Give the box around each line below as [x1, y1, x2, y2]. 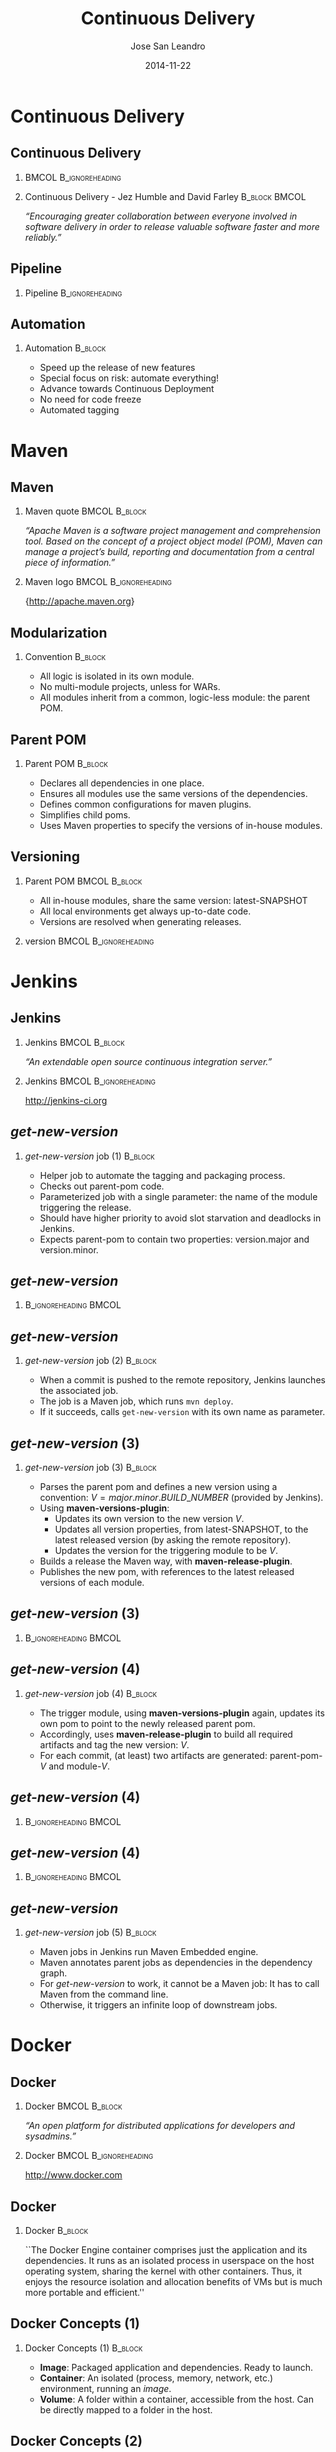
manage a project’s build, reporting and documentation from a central [24, 546, 315, 558]
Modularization [10, 624, 108, 641]
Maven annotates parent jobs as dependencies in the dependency [39, 1957, 313, 1969]
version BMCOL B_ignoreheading [24, 935, 155, 947]
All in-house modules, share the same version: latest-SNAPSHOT [39, 894, 308, 906]
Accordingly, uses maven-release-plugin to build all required [39, 1728, 293, 1740]
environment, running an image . [39, 2382, 172, 2394]
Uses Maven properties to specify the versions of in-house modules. [39, 820, 323, 831]
